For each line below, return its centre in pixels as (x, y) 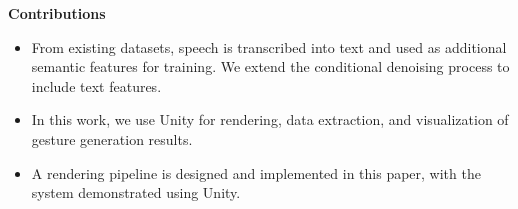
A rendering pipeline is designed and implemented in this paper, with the (256, 172)
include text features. (96, 85)
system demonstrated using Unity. (136, 192)
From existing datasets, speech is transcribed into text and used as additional (269, 46)
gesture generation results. (112, 138)
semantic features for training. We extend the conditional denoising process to (270, 66)
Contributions (57, 13)
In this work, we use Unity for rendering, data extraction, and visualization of (270, 119)
